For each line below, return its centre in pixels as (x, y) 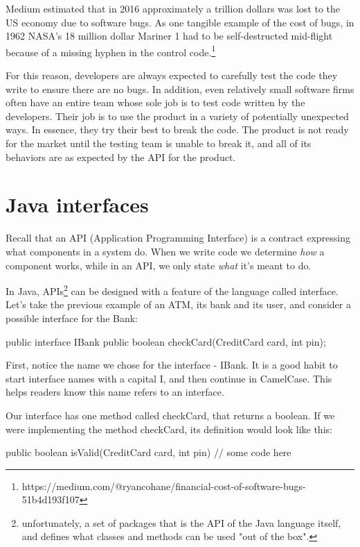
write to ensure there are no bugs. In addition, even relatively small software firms (180, 89)
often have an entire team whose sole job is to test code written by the (155, 102)
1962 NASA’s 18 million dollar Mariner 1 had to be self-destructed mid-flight (169, 36)
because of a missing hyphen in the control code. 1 (111, 51)
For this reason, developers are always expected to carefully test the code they (172, 75)
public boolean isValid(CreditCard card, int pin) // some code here (148, 452)
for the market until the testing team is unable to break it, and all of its (159, 143)
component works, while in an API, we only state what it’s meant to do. (159, 265)
